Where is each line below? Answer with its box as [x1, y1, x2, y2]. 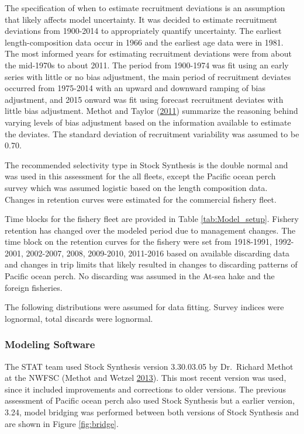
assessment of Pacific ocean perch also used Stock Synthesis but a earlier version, [5, 394, 295, 407]
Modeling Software [5, 337, 95, 352]
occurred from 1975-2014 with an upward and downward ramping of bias [5, 82, 266, 94]
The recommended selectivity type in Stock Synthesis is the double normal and [5, 158, 288, 171]
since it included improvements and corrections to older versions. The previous [5, 383, 286, 395]
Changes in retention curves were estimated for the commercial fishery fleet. [5, 193, 277, 205]
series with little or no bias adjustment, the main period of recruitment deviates [5, 70, 291, 82]
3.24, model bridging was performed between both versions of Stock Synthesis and [5, 406, 299, 418]
